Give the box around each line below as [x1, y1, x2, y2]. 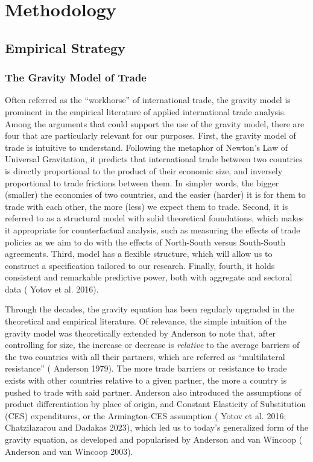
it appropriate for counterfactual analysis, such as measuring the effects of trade [5, 223, 300, 236]
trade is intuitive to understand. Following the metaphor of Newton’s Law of [5, 141, 288, 153]
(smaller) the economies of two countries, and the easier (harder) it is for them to [5, 188, 306, 201]
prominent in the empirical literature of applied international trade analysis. [5, 105, 286, 118]
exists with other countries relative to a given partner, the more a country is [5, 374, 287, 387]
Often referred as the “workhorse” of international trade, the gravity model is [5, 93, 291, 106]
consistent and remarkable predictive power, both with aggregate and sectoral [5, 271, 292, 283]
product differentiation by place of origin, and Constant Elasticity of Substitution [5, 397, 306, 410]
